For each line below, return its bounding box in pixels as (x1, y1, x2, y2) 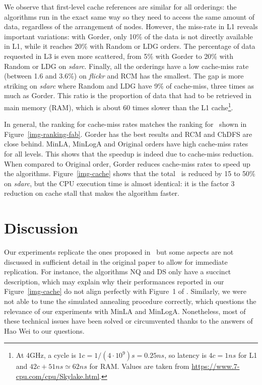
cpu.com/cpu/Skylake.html (16, 371, 100, 381)
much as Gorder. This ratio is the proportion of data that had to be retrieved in (4, 90, 252, 101)
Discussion (4, 217, 78, 238)
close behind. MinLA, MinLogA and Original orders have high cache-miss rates (4, 138, 248, 149)
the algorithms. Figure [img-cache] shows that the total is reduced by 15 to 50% (4, 168, 255, 179)
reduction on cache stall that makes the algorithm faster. (4, 188, 179, 198)
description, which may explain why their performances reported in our (4, 276, 224, 286)
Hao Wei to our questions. (4, 325, 85, 336)
